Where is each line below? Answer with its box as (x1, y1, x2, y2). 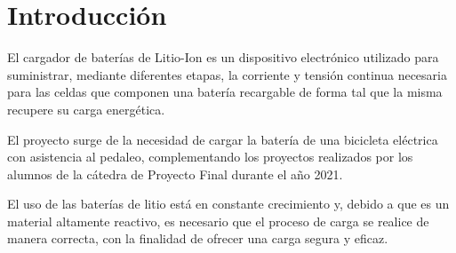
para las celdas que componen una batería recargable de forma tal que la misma (7, 83, 443, 101)
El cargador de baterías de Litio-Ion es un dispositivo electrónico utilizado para (7, 48, 439, 67)
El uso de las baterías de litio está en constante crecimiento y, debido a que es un (7, 194, 450, 213)
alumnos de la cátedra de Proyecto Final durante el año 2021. (7, 164, 343, 183)
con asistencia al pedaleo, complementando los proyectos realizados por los (7, 147, 413, 166)
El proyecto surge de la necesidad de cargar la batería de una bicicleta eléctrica (7, 130, 438, 148)
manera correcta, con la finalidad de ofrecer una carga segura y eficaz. (7, 229, 388, 248)
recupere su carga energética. (7, 99, 165, 118)
